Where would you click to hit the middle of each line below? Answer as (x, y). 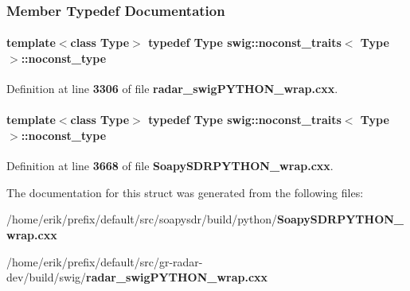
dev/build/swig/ (47, 277)
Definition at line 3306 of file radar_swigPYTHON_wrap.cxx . (172, 89)
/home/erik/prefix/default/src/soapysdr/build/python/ (142, 219)
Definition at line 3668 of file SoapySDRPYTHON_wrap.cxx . (170, 166)
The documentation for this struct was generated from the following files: (185, 192)
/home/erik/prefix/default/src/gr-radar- (105, 261)
